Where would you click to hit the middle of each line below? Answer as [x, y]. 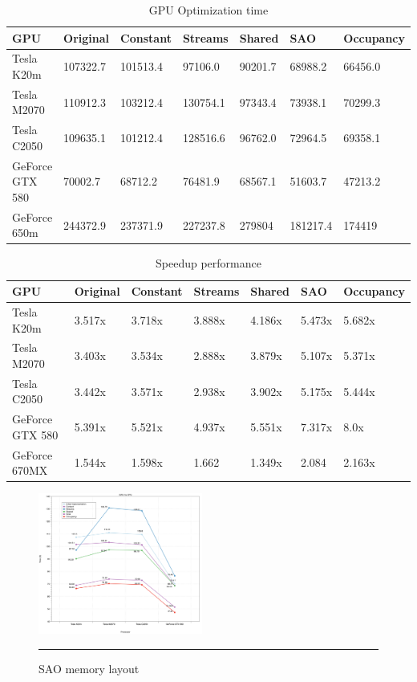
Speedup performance [208, 263]
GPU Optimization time [208, 10]
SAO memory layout [89, 669]
